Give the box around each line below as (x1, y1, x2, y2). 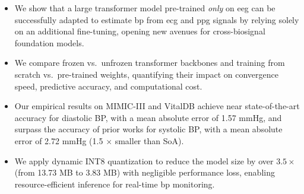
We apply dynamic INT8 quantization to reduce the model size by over (14, 154, 274, 167)
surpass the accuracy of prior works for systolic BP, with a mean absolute (14, 123, 283, 135)
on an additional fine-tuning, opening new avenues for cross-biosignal (14, 25, 265, 37)
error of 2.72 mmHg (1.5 (14, 134, 103, 147)
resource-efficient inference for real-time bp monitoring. (14, 177, 215, 190)
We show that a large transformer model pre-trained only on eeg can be (14, 2, 275, 14)
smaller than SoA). (115, 134, 184, 147)
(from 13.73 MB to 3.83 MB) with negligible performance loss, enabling (14, 166, 275, 179)
